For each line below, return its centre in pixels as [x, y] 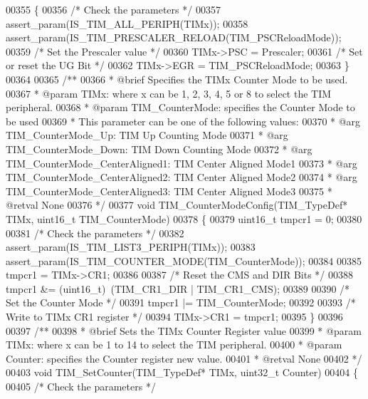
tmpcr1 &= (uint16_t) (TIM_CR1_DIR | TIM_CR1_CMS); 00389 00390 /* [178, 288]
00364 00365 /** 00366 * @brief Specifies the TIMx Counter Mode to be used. [177, 79]
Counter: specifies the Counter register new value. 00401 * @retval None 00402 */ [184, 358]
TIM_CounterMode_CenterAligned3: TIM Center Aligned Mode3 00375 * [169, 191]
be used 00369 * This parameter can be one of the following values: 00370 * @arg [183, 121]
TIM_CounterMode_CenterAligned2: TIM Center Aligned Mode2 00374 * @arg [182, 177]
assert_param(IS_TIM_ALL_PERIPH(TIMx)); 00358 [127, 23]
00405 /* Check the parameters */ [81, 387]
